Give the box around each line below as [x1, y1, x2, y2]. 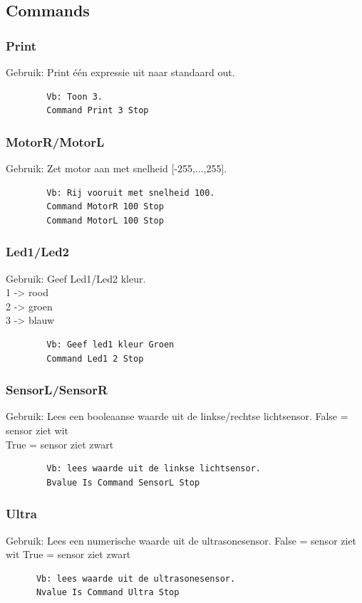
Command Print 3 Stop [46, 105, 149, 116]
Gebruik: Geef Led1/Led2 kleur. [6, 271, 146, 285]
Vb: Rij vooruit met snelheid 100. [46, 187, 215, 198]
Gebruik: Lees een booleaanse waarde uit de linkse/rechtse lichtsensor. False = [6, 409, 348, 424]
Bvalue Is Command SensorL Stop [46, 477, 200, 488]
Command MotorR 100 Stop [46, 201, 164, 212]
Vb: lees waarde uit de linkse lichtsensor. [46, 463, 261, 474]
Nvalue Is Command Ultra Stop [36, 587, 180, 598]
